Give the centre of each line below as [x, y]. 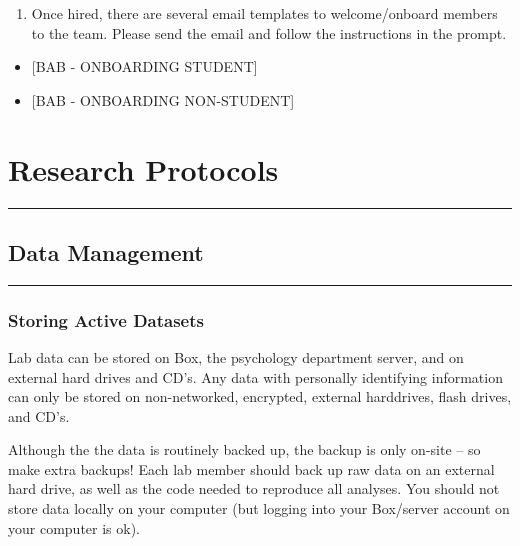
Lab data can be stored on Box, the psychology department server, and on [236, 356]
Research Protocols [143, 168]
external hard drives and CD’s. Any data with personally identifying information [255, 376]
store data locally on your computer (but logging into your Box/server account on [259, 508]
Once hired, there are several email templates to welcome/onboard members [264, 13]
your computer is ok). [74, 527]
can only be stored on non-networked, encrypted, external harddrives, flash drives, [260, 396]
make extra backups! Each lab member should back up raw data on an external [251, 468]
